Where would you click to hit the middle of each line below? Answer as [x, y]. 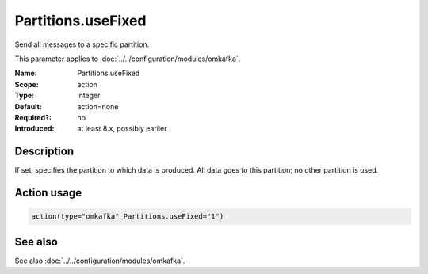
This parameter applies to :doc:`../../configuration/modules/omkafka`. [128, 59]
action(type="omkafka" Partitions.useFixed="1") [128, 217]
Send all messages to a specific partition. [82, 44]
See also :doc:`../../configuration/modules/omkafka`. [100, 261]
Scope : [27, 84]
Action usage [48, 193]
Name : [26, 73]
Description [44, 152]
